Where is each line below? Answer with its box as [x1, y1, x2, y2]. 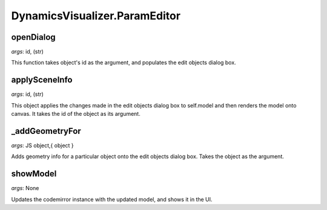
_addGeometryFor [11, 126, 81, 136]
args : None [11, 185, 39, 192]
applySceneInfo [11, 75, 73, 85]
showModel [11, 169, 57, 179]
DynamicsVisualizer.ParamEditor [11, 9, 181, 22]
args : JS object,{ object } [11, 142, 74, 149]
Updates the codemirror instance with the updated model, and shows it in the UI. [11, 196, 213, 203]
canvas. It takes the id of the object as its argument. [11, 110, 140, 118]
